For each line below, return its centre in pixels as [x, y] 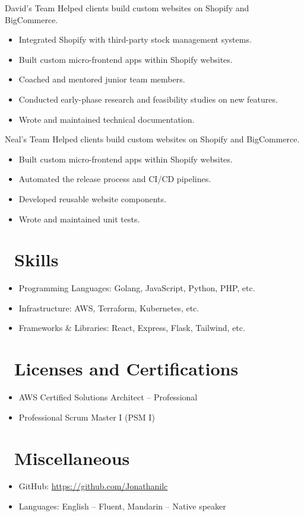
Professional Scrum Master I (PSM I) [87, 417]
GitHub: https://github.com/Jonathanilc [93, 486]
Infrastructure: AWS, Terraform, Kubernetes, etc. [109, 308]
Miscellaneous [72, 458]
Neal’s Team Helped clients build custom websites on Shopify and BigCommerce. [152, 139]
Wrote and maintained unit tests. [79, 219]
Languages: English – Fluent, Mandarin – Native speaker [122, 506]
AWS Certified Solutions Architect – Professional [108, 397]
